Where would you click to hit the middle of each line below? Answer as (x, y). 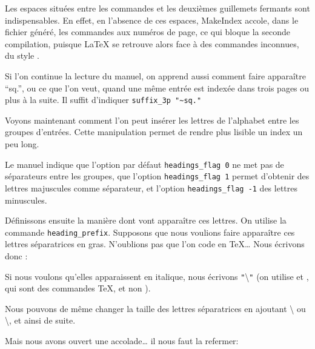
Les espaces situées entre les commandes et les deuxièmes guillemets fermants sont (157, 8)
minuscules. (26, 200)
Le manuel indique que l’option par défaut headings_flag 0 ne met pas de (144, 164)
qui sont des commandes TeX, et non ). (78, 288)
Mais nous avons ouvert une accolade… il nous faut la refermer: (122, 341)
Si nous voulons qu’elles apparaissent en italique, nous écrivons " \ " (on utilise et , (157, 276)
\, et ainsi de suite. (40, 320)
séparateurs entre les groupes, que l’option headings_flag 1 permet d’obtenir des (157, 176)
